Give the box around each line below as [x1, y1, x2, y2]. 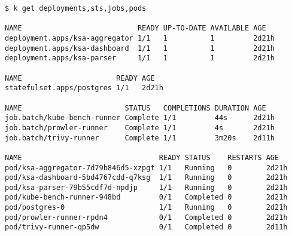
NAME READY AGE [5, 73, 155, 82]
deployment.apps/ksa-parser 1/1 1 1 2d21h [5, 54, 275, 63]
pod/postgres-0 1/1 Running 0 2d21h [5, 203, 288, 212]
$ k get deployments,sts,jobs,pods [5, 4, 147, 13]
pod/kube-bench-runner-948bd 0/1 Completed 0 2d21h [5, 193, 288, 202]
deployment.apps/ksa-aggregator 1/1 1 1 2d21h [5, 33, 275, 42]
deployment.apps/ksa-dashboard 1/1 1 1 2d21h [5, 44, 275, 53]
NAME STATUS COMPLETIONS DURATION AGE [5, 103, 266, 112]
